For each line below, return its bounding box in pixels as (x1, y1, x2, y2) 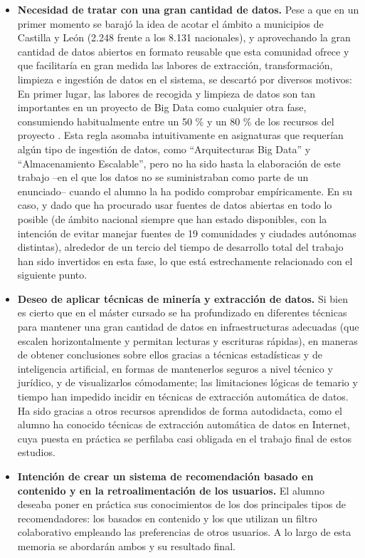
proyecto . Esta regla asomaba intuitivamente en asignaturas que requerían (17, 128, 344, 143)
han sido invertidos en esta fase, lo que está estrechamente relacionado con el (17, 253, 353, 268)
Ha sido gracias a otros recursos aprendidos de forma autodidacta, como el (17, 403, 342, 418)
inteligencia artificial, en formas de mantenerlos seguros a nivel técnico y (17, 361, 333, 376)
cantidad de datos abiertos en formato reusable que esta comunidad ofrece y (17, 43, 349, 58)
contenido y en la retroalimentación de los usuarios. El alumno (17, 482, 325, 497)
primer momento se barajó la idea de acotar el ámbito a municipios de (17, 16, 324, 31)
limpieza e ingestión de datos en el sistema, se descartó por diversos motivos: (17, 71, 352, 86)
